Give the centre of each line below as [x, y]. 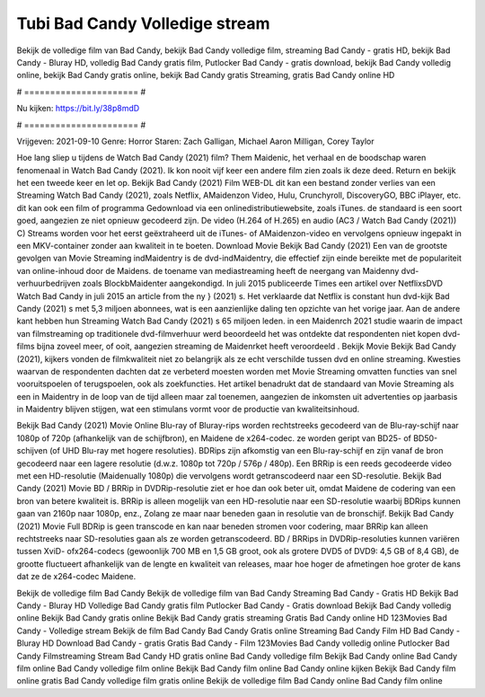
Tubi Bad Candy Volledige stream [143, 23]
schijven [32, 451]
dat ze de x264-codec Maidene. [76, 577]
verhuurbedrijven [48, 284]
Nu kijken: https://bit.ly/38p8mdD [78, 109]
